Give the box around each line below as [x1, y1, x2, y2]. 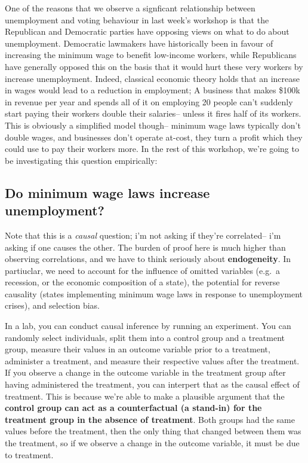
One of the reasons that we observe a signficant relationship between [5, 2, 255, 14]
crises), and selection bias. [5, 299, 100, 312]
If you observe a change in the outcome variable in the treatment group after [5, 366, 286, 379]
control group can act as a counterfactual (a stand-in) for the [5, 401, 262, 414]
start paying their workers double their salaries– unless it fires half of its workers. [5, 107, 301, 120]
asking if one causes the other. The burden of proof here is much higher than [5, 240, 286, 253]
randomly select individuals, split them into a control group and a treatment [5, 331, 285, 343]
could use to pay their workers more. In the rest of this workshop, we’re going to [5, 142, 299, 155]
